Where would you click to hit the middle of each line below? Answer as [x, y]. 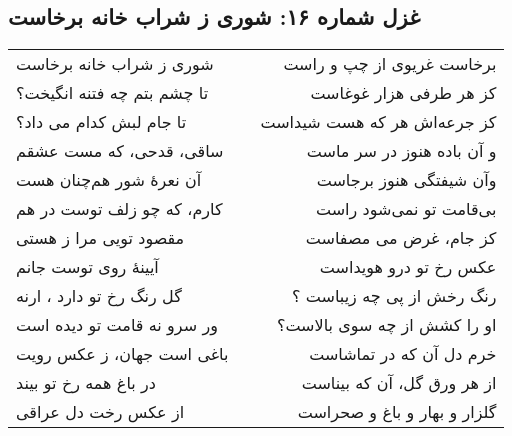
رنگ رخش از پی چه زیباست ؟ [394, 296]
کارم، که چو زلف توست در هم [119, 209]
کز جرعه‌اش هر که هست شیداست [378, 122]
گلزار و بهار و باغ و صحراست [397, 412]
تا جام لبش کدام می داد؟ [101, 122]
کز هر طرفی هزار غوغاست [403, 93]
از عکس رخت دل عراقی [100, 412]
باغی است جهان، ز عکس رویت [122, 354]
